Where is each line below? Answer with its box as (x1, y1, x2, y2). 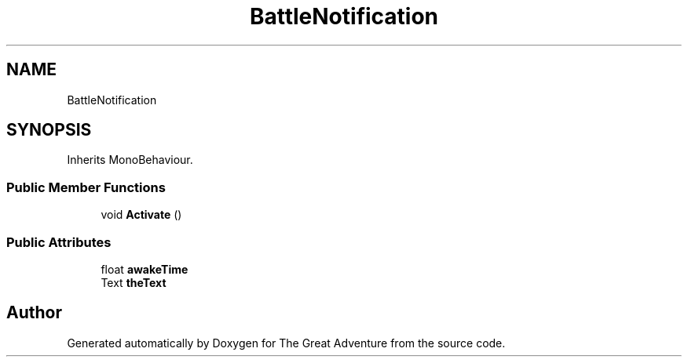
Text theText (101, 275, 167, 289)
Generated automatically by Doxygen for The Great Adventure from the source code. (67, 336, 506, 350)
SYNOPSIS (6, 120, 92, 140)
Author (6, 303, 62, 323)
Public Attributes (6, 234, 112, 250)
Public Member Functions (6, 179, 166, 195)
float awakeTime (101, 262, 188, 276)
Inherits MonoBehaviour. (67, 153, 193, 167)
